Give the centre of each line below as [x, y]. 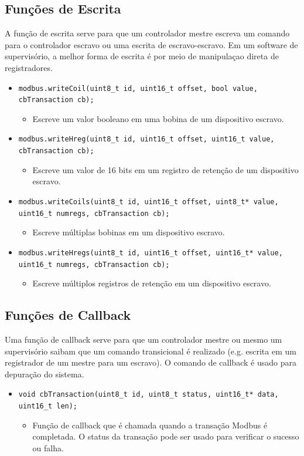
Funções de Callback [68, 315]
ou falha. [48, 447]
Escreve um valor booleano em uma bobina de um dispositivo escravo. [158, 118]
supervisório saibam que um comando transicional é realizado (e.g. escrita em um [151, 351]
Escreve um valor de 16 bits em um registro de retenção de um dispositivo [165, 169]
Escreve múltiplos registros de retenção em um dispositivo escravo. [152, 283]
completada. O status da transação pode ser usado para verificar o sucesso [166, 436]
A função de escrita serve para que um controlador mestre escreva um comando [147, 33]
